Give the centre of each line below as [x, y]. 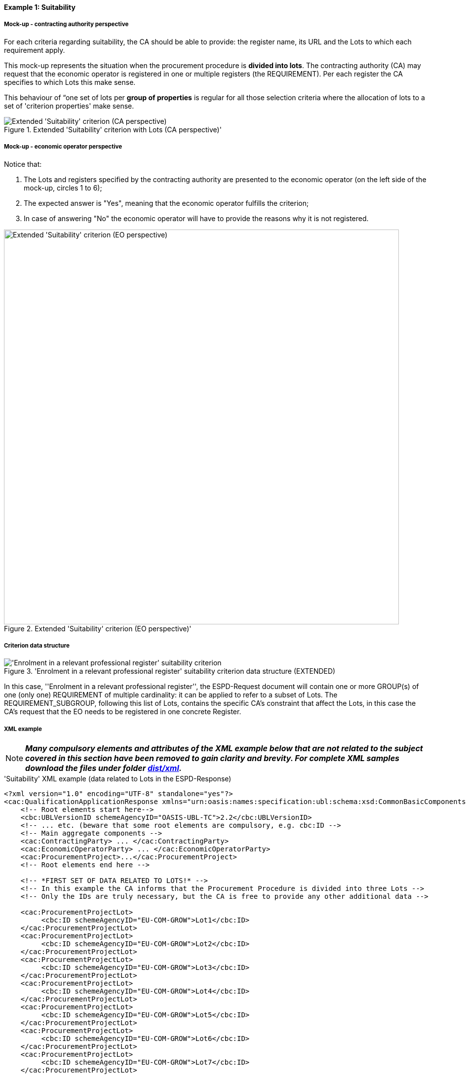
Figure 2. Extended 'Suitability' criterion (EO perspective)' [98, 628]
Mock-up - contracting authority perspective [66, 24]
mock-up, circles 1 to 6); [63, 188]
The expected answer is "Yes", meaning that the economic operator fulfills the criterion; [166, 203]
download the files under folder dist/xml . [104, 768]
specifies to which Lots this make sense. [70, 82]
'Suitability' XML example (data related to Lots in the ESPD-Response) [118, 779]
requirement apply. [35, 50]
